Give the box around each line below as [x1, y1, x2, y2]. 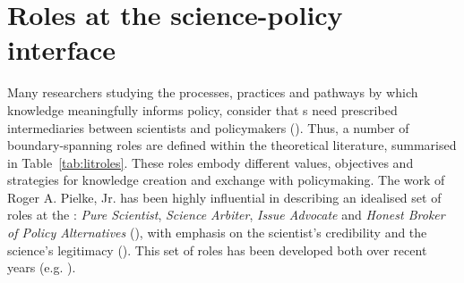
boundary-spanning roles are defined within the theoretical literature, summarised [7, 136, 457, 154]
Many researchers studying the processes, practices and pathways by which [7, 83, 418, 102]
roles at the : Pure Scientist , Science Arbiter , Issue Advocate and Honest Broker [7, 205, 445, 224]
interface [7, 31, 116, 68]
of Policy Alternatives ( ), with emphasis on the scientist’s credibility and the [7, 223, 427, 242]
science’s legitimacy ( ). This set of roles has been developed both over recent [7, 240, 427, 259]
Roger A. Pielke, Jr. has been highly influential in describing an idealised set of [7, 187, 442, 206]
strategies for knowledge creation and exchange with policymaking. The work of [7, 171, 445, 189]
